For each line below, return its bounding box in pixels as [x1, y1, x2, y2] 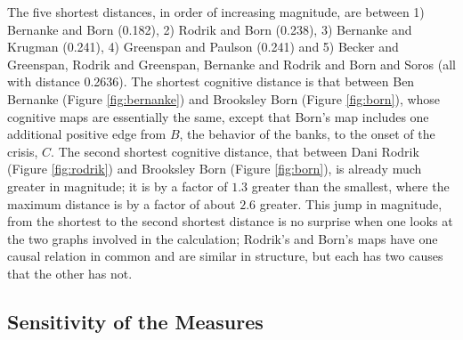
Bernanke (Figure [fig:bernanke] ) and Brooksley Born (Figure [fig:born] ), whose [7, 89, 441, 108]
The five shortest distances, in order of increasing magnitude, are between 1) [7, 3, 425, 20]
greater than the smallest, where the [251, 176, 450, 195]
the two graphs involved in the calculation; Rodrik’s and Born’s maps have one [7, 229, 438, 247]
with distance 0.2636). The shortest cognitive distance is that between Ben [7, 72, 415, 91]
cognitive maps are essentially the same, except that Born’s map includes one [7, 107, 429, 125]
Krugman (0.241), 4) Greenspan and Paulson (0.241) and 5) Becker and [7, 37, 399, 56]
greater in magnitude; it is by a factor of [7, 176, 228, 195]
